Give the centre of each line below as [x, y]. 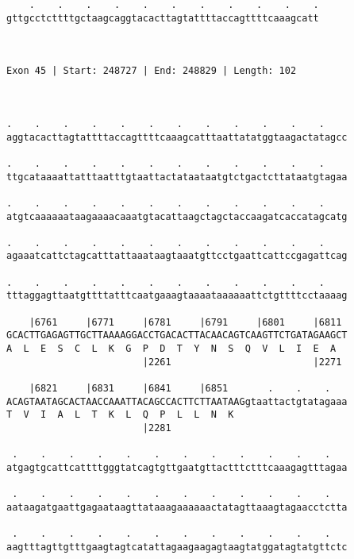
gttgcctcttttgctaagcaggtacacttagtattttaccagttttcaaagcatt [163, 18]
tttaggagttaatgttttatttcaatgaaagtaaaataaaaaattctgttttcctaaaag [177, 296]
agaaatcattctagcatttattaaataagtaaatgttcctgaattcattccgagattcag [177, 256]
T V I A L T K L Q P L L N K [120, 415]
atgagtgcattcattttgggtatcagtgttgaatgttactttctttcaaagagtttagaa [177, 467]
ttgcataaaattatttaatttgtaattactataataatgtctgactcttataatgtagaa [177, 177]
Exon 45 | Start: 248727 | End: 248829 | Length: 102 [152, 71]
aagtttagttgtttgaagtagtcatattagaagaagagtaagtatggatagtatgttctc [177, 547]
